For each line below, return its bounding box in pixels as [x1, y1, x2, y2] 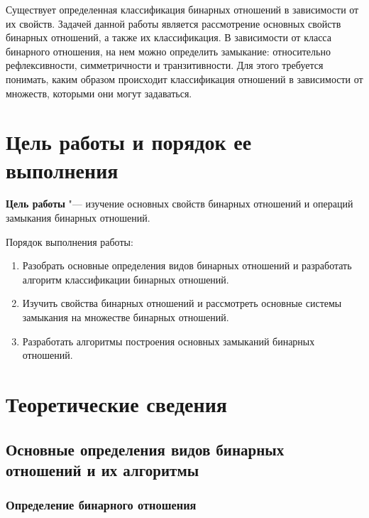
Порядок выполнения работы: [6, 234, 133, 249]
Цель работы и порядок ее [6, 127, 252, 156]
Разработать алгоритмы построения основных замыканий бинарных [22, 333, 315, 348]
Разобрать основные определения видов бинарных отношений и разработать [22, 258, 352, 273]
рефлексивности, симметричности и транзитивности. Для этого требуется [6, 58, 324, 72]
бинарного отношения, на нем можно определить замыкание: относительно [6, 43, 331, 58]
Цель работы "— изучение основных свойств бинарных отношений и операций [6, 196, 353, 211]
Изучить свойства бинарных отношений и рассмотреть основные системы [22, 296, 342, 311]
